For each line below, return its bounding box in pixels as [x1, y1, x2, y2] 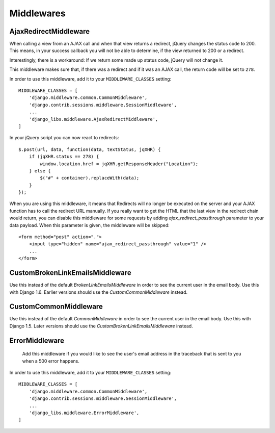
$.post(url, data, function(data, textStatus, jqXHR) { [18, 146, 161, 152]
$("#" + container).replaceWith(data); [40, 175, 140, 181]
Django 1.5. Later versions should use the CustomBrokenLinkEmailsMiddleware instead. [9, 323, 193, 329]
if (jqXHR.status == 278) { [29, 154, 99, 160]
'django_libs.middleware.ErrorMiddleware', [29, 410, 140, 416]
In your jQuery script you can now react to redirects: [9, 135, 119, 141]
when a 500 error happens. [22, 358, 80, 364]
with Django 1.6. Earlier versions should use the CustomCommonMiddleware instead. [9, 289, 188, 295]
